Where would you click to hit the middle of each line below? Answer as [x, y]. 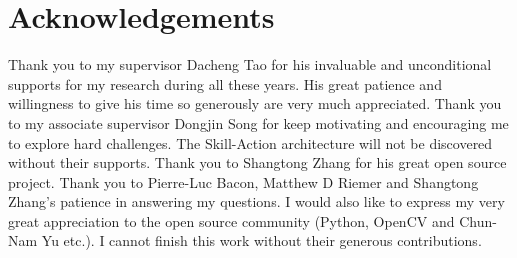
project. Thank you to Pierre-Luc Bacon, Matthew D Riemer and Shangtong [243, 181]
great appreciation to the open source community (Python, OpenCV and [231, 220]
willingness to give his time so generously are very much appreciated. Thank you [255, 103]
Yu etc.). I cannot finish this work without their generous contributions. [261, 240]
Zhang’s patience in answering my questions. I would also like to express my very [256, 201]
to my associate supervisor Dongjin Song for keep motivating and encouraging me [258, 122]
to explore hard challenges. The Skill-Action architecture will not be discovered [250, 142]
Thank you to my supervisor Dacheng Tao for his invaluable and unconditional [250, 64]
